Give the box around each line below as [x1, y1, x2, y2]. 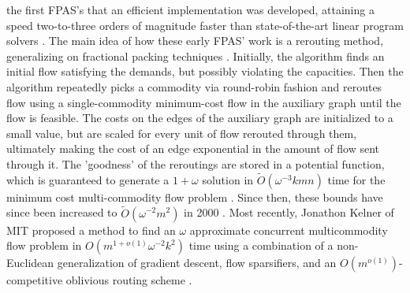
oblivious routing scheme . [65, 272, 192, 288]
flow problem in [6, 237, 82, 254]
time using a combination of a [188, 237, 334, 254]
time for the [327, 171, 386, 187]
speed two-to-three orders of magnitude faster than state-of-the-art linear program [6, 17, 404, 33]
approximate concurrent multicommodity [189, 221, 388, 238]
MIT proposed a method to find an [6, 221, 176, 238]
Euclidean [6, 254, 54, 271]
